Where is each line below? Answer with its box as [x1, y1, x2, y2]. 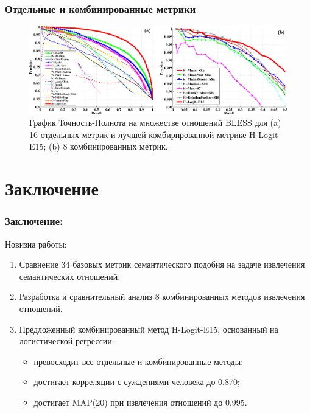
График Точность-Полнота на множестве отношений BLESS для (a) [29, 116, 281, 129]
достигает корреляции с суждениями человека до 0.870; [33, 375, 240, 388]
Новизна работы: [5, 237, 67, 250]
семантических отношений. [19, 269, 121, 282]
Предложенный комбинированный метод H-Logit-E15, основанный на [19, 322, 278, 335]
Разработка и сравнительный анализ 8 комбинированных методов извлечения [19, 290, 305, 303]
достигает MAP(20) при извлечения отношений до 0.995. [33, 396, 247, 408]
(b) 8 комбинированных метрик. [49, 140, 168, 153]
